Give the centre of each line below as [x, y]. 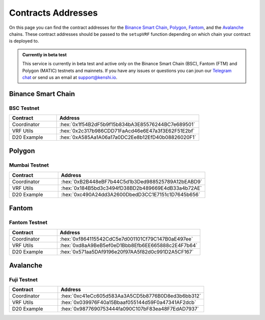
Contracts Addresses [53, 13]
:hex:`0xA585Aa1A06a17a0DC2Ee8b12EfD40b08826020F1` [128, 137]
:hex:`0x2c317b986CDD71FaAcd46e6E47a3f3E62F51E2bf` [127, 131]
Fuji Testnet [23, 279]
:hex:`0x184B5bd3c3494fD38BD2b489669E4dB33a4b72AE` [132, 188]
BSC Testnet [24, 108]
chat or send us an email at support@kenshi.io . [70, 77]
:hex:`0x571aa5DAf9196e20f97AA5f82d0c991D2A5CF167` [127, 251]
